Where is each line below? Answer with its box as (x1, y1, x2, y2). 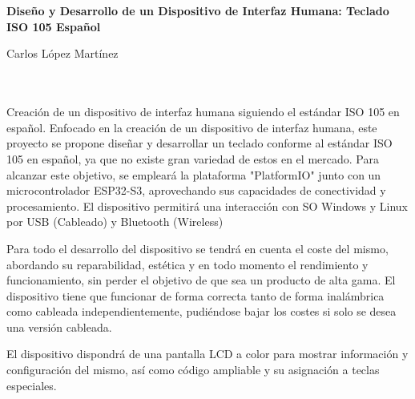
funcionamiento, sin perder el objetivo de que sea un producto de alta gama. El (6, 272, 396, 288)
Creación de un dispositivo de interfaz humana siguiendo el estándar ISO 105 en (6, 103, 400, 120)
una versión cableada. (6, 318, 112, 335)
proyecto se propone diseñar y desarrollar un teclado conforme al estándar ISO (6, 135, 393, 151)
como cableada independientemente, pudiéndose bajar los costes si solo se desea (6, 303, 397, 320)
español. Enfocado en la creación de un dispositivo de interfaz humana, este (6, 119, 377, 135)
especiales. (6, 377, 57, 393)
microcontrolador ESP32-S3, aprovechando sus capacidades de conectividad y (6, 182, 386, 199)
